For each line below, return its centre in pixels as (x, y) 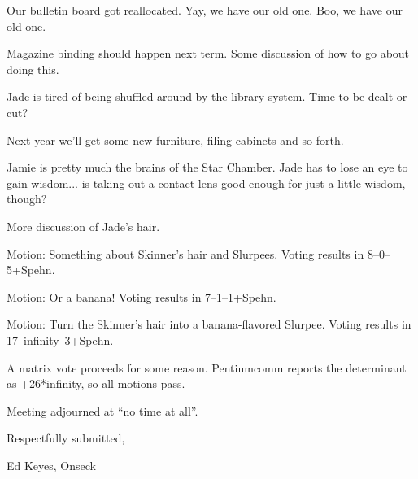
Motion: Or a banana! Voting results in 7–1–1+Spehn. (142, 296)
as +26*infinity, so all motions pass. (96, 383)
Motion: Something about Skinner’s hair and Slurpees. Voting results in (185, 253)
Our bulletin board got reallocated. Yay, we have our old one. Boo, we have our (205, 10)
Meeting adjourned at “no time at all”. (102, 410)
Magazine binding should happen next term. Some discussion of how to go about (208, 53)
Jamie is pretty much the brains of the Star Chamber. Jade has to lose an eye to (207, 167)
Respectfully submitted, (66, 438)
